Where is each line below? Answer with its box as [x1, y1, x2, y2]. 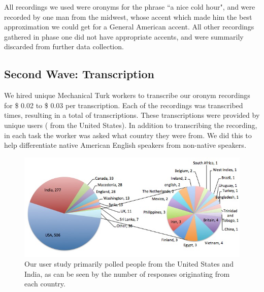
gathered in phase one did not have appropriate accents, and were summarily [4, 31, 244, 42]
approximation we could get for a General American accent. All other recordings [4, 21, 254, 32]
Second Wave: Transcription [4, 66, 154, 82]
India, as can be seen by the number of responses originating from [24, 268, 230, 279]
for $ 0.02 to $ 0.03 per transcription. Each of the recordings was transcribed [4, 100, 243, 110]
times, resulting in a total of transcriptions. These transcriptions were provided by [4, 110, 260, 120]
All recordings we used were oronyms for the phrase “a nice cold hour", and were [4, 2, 255, 12]
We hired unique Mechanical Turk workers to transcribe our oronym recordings [4, 90, 250, 101]
